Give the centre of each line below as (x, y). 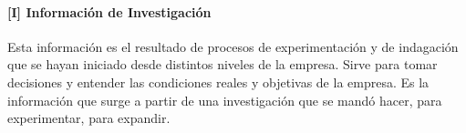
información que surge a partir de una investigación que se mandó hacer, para (225, 100)
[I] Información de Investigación (109, 11)
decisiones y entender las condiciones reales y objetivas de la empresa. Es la (218, 82)
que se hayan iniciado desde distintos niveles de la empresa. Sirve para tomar (223, 64)
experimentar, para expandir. (89, 118)
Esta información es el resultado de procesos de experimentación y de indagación (233, 46)
